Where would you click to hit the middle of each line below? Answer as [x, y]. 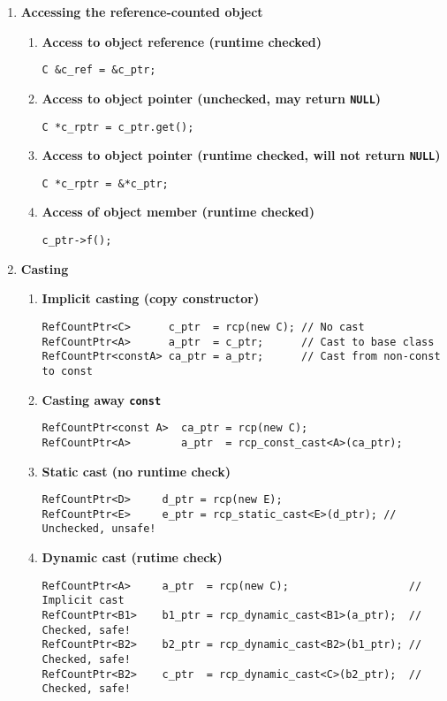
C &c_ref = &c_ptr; [99, 70]
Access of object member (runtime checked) [178, 212]
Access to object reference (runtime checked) [182, 41]
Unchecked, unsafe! [99, 529]
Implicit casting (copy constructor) [151, 298]
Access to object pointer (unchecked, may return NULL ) [212, 98]
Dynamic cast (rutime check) [132, 557]
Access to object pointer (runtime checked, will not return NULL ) [241, 155]
